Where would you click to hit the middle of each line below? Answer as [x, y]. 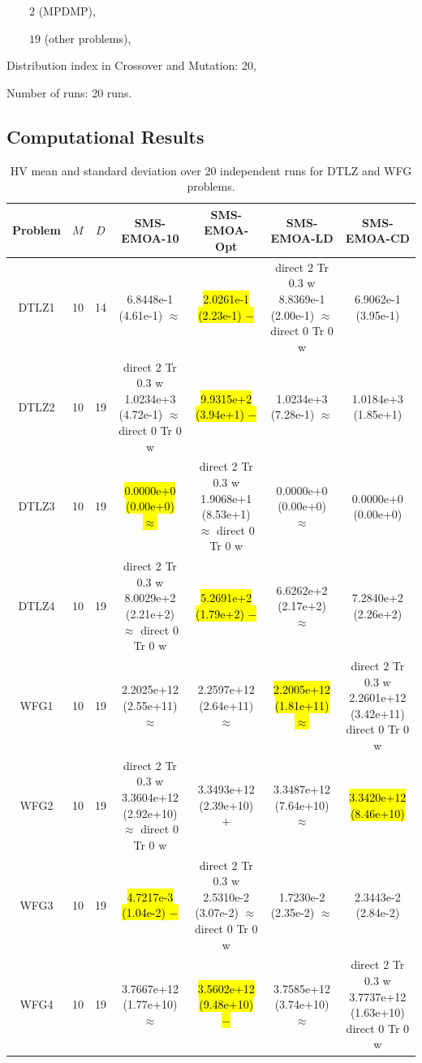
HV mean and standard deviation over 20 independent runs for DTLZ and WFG [211, 170]
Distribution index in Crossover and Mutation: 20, [131, 65]
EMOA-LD [302, 238]
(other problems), [88, 38]
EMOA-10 [150, 238]
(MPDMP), [67, 11]
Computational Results [105, 136]
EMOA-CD [377, 238]
